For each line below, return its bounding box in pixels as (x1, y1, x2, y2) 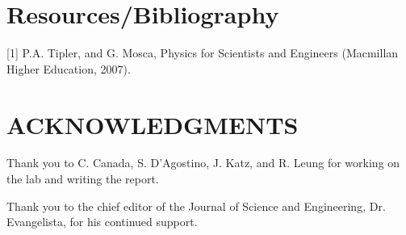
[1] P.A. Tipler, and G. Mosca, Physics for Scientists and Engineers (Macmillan (6, 44, 399, 61)
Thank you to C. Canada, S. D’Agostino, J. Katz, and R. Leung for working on (6, 154, 400, 171)
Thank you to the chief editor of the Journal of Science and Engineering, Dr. (6, 197, 386, 214)
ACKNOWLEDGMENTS (6, 107, 299, 141)
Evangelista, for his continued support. (6, 213, 198, 230)
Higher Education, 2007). (6, 60, 131, 77)
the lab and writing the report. (6, 170, 159, 187)
